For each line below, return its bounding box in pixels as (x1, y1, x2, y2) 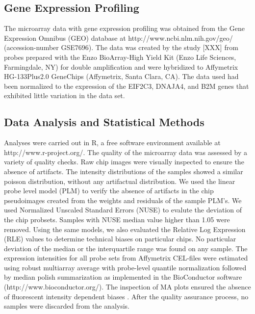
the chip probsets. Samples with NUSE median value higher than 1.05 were (4, 214, 230, 224)
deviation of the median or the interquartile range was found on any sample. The (4, 243, 248, 253)
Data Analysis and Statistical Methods (4, 114, 204, 130)
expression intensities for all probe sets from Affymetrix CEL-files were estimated (4, 253, 248, 263)
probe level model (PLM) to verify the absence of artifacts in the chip (4, 185, 214, 196)
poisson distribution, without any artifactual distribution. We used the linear (4, 176, 235, 186)
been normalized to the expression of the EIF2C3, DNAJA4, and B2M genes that (4, 80, 249, 91)
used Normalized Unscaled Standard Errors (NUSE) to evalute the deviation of (4, 205, 242, 215)
